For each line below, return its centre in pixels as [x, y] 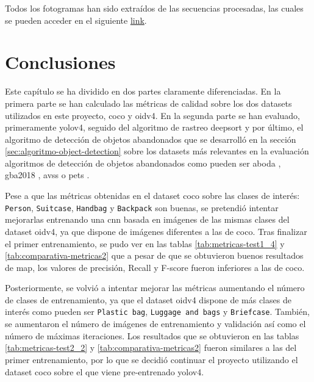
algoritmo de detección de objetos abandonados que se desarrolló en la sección [151, 139]
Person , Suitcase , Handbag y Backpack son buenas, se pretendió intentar [142, 207]
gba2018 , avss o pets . [47, 175]
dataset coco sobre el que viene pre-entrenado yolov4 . [105, 371]
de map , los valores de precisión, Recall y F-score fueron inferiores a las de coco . [155, 267]
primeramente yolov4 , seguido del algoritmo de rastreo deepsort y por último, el [154, 127]
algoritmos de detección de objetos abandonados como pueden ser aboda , [143, 163]
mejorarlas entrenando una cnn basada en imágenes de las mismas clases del [147, 219]
